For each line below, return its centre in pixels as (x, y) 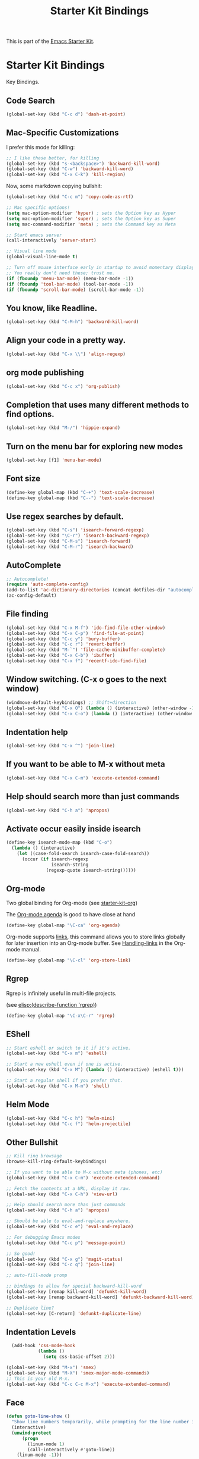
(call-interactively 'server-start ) (51, 240)
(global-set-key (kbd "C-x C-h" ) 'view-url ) (62, 1194)
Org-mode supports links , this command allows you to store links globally (96, 937)
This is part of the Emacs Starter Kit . (50, 41)
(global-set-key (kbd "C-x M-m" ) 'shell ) (58, 1086)
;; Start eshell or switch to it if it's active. (69, 1048)
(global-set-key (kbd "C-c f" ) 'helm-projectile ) (69, 1124)
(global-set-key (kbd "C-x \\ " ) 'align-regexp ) (66, 354)
